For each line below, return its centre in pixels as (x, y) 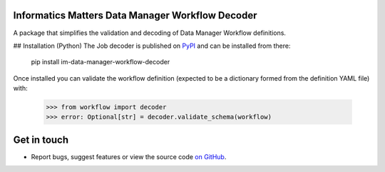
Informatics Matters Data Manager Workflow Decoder (135, 15)
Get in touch (41, 140)
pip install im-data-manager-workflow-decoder (101, 62)
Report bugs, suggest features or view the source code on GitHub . (129, 156)
